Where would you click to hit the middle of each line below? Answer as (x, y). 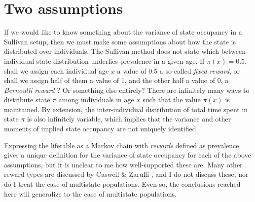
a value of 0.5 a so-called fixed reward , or (179, 70)
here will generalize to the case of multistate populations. (90, 193)
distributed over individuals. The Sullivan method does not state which (111, 51)
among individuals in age (96, 100)
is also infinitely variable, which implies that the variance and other (129, 119)
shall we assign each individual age (56, 70)
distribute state (27, 100)
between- (235, 51)
